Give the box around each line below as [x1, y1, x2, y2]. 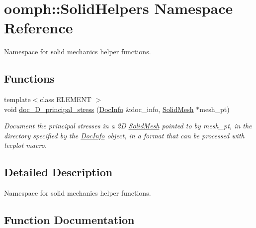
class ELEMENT [40, 94, 91, 105]
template [4, 94, 31, 105]
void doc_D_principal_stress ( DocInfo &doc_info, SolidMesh [4, 104, 194, 114]
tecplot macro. [4, 140, 47, 150]
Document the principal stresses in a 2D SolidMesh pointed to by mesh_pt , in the [4, 120, 252, 131]
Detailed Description [4, 164, 113, 180]
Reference [4, 17, 73, 38]
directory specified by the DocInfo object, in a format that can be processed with [4, 130, 245, 140]
